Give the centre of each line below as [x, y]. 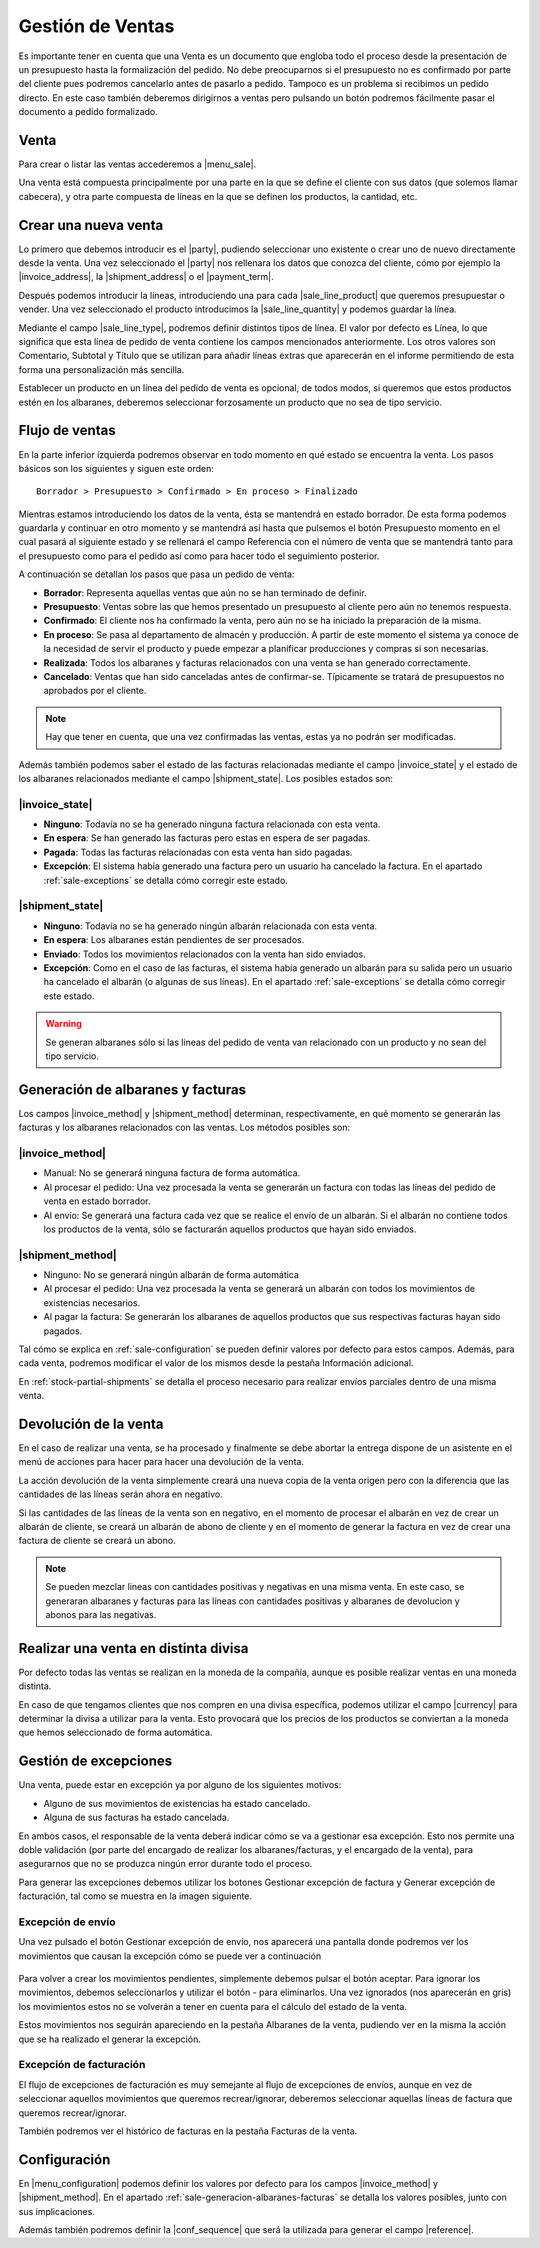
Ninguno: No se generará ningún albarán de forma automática [171, 1275]
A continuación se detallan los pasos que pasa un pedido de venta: [156, 574]
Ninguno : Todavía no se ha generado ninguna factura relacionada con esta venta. [212, 824]
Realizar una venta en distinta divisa [133, 1648]
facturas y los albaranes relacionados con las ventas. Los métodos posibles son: [184, 1127]
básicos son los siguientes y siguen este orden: [116, 468]
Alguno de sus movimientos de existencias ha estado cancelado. [177, 1803]
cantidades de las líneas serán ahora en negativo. [121, 1494]
